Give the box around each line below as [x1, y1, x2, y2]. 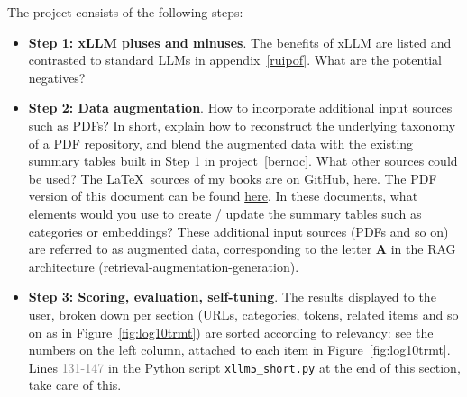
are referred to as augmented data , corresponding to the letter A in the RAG [28, 239, 456, 258]
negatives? [28, 68, 86, 86]
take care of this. [28, 375, 122, 394]
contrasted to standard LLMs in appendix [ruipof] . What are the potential [28, 50, 443, 69]
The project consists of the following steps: [7, 3, 243, 21]
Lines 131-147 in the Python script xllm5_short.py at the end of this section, [28, 357, 461, 376]
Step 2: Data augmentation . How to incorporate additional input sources [28, 98, 453, 117]
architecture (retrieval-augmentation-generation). [28, 257, 299, 275]
